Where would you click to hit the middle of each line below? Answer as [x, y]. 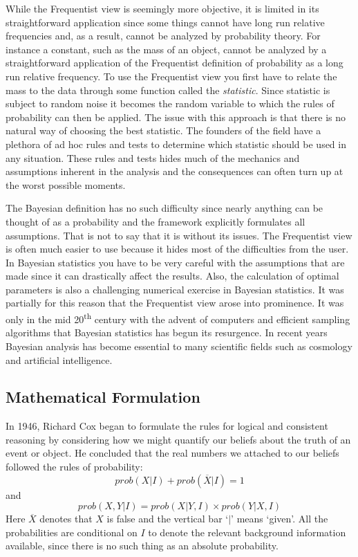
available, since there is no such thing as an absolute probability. [142, 546]
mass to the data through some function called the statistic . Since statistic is [168, 90]
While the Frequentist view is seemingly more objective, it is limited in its [162, 8]
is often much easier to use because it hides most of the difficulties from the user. [177, 249]
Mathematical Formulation [103, 397]
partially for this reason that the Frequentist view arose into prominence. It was [175, 303]
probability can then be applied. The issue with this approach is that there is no [176, 117]
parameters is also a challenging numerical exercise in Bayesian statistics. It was [175, 289]
